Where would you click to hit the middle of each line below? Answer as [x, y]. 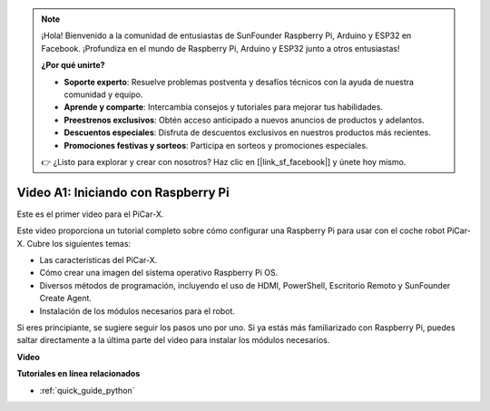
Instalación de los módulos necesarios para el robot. [137, 311]
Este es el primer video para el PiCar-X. [90, 214]
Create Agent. [66, 298]
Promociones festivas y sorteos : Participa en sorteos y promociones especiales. [216, 145]
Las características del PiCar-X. [98, 259]
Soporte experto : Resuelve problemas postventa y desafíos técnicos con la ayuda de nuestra [239, 82]
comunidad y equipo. [103, 94]
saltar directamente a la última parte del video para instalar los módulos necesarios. [173, 340]
